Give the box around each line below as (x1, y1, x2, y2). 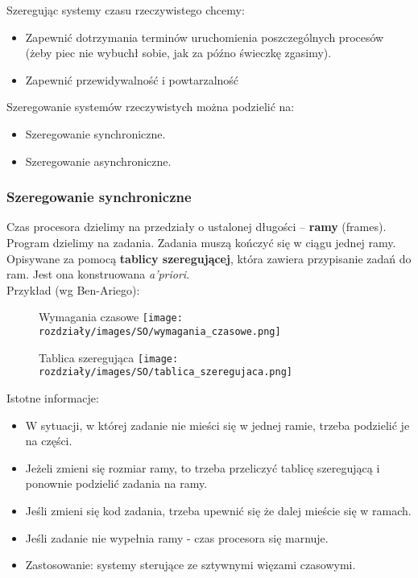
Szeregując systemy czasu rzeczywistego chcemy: (6, 2, 245, 18)
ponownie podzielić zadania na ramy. (25, 475, 208, 492)
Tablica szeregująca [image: (39, 349, 179, 365)
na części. (25, 432, 72, 449)
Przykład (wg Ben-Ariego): (6, 281, 140, 298)
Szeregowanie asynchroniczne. (25, 152, 172, 169)
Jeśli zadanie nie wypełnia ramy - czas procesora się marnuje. (25, 529, 329, 546)
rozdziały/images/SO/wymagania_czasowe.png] (39, 326, 281, 337)
